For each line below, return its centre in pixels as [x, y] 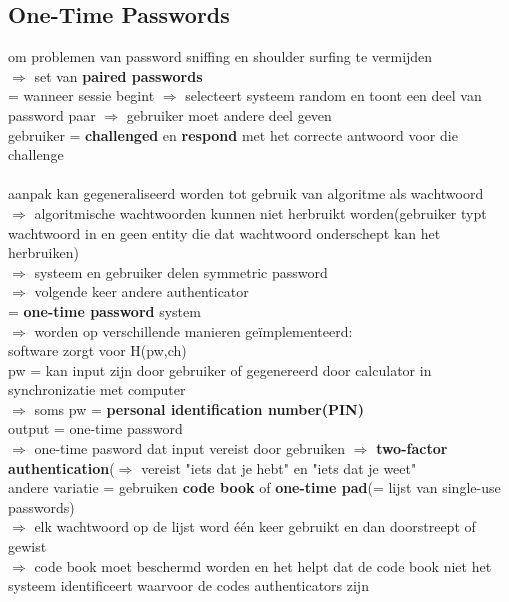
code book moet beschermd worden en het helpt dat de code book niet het [263, 565]
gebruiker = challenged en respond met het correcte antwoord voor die [233, 134]
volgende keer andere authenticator [141, 291]
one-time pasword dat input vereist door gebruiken [190, 448]
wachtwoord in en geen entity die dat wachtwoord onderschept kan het [224, 232]
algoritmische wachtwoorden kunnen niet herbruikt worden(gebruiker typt [260, 212]
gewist [27, 546]
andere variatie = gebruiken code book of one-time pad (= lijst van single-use [254, 487]
